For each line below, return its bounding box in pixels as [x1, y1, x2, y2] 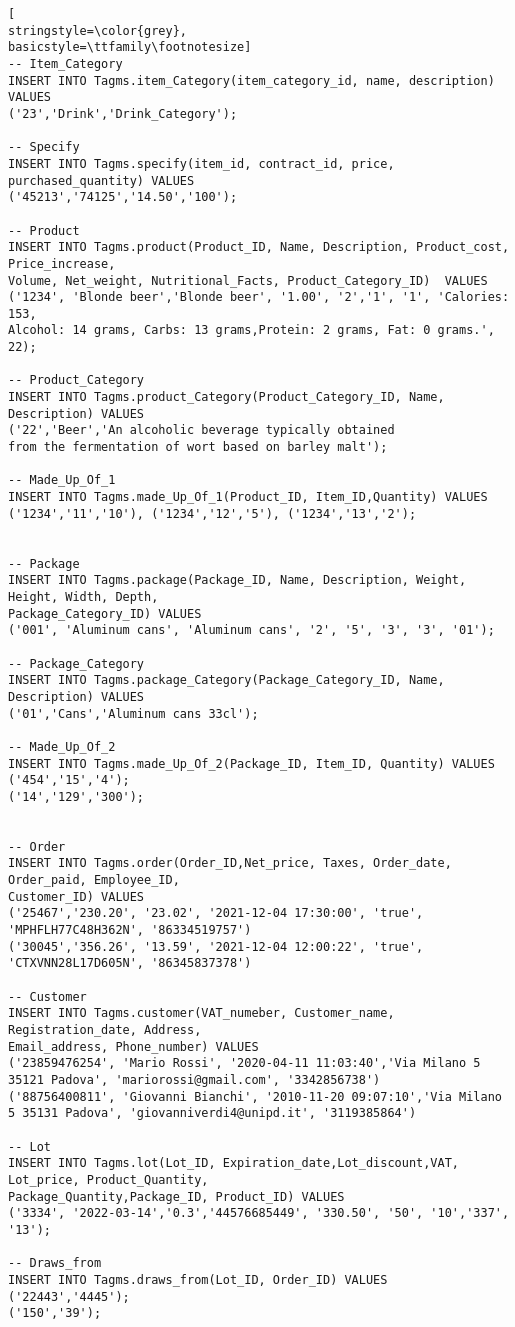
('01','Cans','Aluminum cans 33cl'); [8, 706, 259, 721]
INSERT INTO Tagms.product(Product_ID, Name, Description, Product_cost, [8, 240, 510, 255]
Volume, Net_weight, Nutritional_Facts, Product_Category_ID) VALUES [8, 273, 488, 288]
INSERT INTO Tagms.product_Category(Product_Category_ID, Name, [8, 390, 445, 405]
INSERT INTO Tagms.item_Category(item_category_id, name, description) [8, 73, 495, 88]
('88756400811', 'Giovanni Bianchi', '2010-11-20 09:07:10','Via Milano [8, 1089, 502, 1104]
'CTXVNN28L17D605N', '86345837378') [8, 956, 252, 971]
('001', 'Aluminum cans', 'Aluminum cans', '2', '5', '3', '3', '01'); [8, 623, 495, 638]
